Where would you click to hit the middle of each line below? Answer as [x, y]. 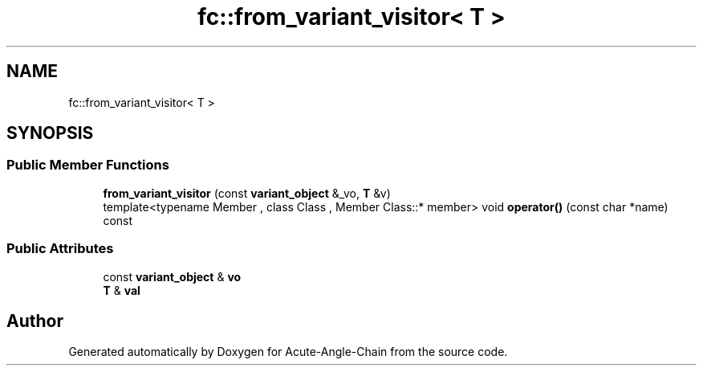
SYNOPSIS [50, 133]
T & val [122, 290]
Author [35, 321]
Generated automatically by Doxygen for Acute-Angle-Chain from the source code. [288, 352]
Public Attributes [60, 249]
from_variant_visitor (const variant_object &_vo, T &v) [247, 193]
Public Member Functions [88, 165]
